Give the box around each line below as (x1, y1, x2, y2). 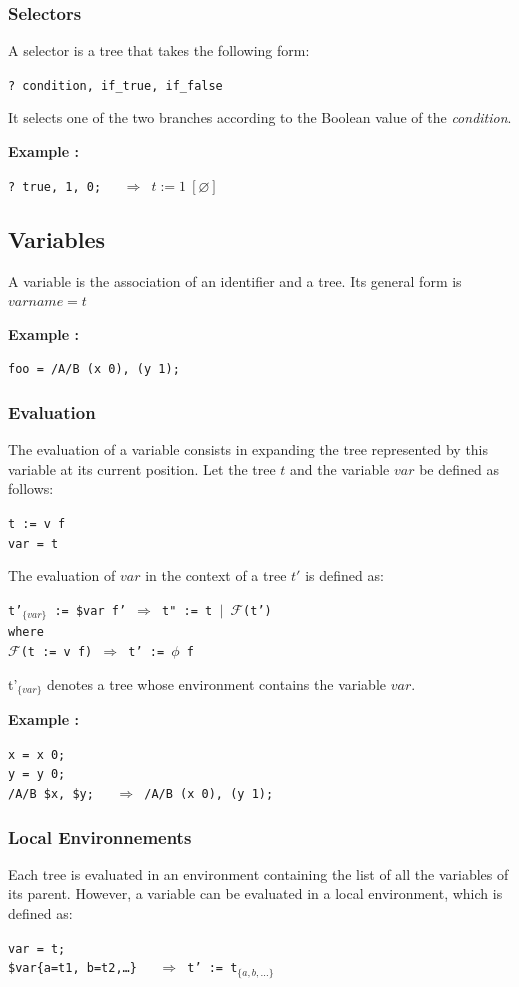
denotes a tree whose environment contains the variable (46, 673, 387, 694)
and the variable (290, 458, 390, 479)
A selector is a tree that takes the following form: (8, 40, 310, 61)
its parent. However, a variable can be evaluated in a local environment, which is (8, 883, 503, 904)
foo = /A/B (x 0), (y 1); (8, 362, 180, 377)
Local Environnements (8, 824, 192, 849)
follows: (8, 478, 54, 499)
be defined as (419, 458, 499, 479)
